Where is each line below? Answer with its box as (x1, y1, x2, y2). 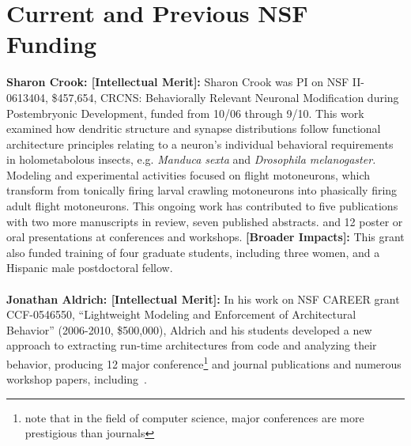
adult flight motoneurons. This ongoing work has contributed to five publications (6, 198, 398, 214)
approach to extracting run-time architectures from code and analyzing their (6, 337, 377, 353)
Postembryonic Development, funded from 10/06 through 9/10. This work (6, 104, 364, 121)
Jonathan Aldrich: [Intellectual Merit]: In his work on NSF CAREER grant (6, 290, 400, 307)
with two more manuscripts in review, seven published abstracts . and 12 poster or (6, 213, 403, 229)
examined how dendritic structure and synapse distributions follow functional (6, 120, 381, 137)
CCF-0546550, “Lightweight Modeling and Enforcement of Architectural (6, 306, 356, 323)
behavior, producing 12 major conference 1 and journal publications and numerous (6, 353, 402, 372)
